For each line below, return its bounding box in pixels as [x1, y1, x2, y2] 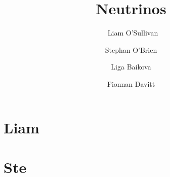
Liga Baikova [111, 61, 151, 72]
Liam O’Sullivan [107, 27, 158, 38]
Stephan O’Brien [105, 44, 157, 55]
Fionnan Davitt [107, 78, 155, 89]
